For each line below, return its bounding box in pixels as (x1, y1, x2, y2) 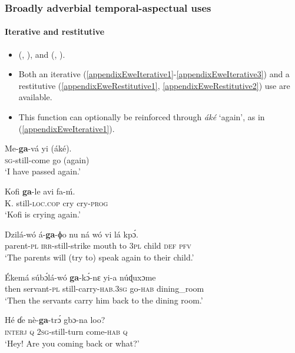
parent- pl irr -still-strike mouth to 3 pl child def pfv (5, 239, 191, 252)
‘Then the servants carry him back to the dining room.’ (5, 293, 203, 306)
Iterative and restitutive (5, 25, 105, 38)
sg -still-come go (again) (5, 153, 90, 166)
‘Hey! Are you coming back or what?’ (5, 336, 140, 349)
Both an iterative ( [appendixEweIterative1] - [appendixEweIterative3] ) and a (18, 68, 290, 80)
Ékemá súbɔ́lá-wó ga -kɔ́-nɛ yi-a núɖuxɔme (5, 270, 156, 283)
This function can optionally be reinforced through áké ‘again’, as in (18, 111, 265, 123)
